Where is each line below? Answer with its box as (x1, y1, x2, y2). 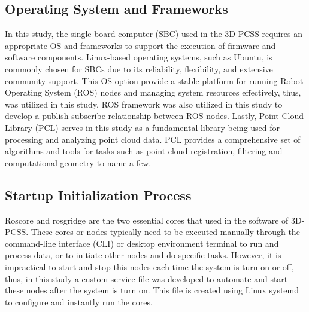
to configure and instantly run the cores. (5, 295, 153, 308)
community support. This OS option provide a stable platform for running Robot (5, 74, 304, 87)
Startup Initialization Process (5, 185, 192, 204)
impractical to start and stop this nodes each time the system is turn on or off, (5, 260, 294, 273)
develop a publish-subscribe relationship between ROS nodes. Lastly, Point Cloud (5, 109, 304, 122)
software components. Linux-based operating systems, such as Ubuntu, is (5, 51, 272, 63)
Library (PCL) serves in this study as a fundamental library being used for (5, 121, 280, 133)
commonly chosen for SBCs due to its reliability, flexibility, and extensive (5, 62, 273, 75)
